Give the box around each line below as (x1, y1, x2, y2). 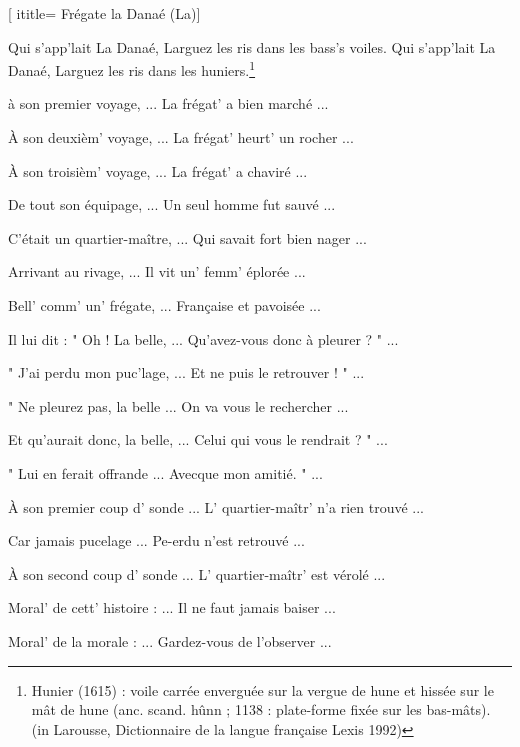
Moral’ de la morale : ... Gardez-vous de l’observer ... (8, 630, 332, 651)
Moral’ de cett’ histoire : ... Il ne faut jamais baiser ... (8, 597, 336, 618)
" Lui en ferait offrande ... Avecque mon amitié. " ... (8, 462, 323, 483)
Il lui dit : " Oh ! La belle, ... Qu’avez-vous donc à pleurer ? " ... (8, 328, 399, 349)
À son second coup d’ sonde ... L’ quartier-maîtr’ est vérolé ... (8, 563, 386, 584)
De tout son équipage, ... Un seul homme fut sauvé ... (8, 194, 336, 215)
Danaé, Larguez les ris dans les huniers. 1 (8, 57, 256, 80)
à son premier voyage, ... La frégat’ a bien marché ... (8, 93, 329, 114)
